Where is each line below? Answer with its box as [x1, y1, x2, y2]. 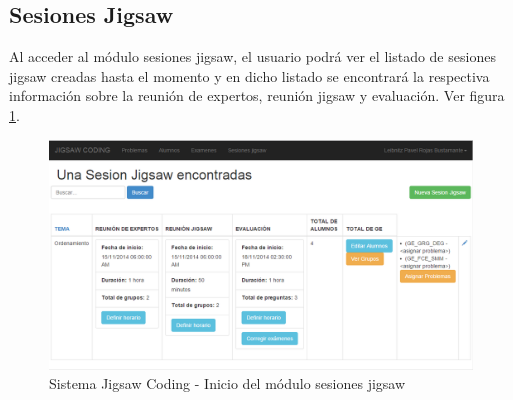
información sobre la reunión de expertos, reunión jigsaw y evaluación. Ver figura [9, 85, 505, 106]
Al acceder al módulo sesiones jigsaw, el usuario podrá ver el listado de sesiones [9, 46, 496, 67]
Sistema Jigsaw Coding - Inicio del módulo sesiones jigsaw [49, 373, 406, 394]
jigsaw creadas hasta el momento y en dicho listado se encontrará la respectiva [9, 65, 490, 86]
